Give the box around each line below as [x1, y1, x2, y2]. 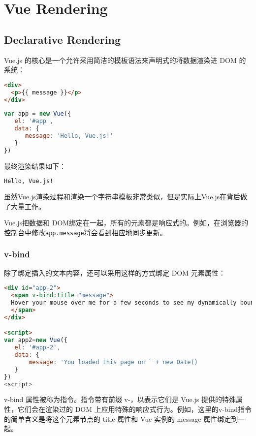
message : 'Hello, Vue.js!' [25, 132, 113, 140]
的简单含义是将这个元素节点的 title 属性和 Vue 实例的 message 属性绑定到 [4, 413, 238, 424]
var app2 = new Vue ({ [4, 337, 67, 344]
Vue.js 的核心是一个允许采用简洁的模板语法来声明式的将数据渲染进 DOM [4, 55, 237, 65]
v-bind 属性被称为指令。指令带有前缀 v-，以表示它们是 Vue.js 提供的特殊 [4, 394, 236, 405]
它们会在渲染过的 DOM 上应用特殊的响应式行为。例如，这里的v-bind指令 [17, 404, 252, 414]
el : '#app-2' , [14, 344, 61, 351]
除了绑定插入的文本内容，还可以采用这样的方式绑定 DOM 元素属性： [4, 267, 225, 278]
